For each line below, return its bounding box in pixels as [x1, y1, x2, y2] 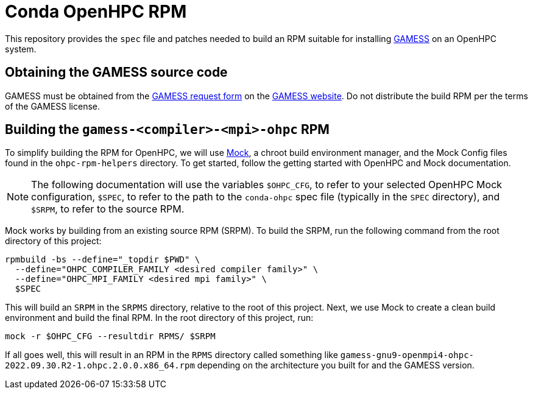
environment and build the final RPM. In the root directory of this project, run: [5, 312, 314, 323]
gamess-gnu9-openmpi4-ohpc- [340, 350, 474, 361]
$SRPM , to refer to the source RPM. [31, 203, 185, 216]
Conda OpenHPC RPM [5, 1, 187, 22]
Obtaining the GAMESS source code [5, 65, 228, 80]
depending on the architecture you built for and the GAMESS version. [197, 360, 475, 371]
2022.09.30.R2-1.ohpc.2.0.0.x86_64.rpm [5, 361, 195, 371]
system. [5, 43, 37, 54]
